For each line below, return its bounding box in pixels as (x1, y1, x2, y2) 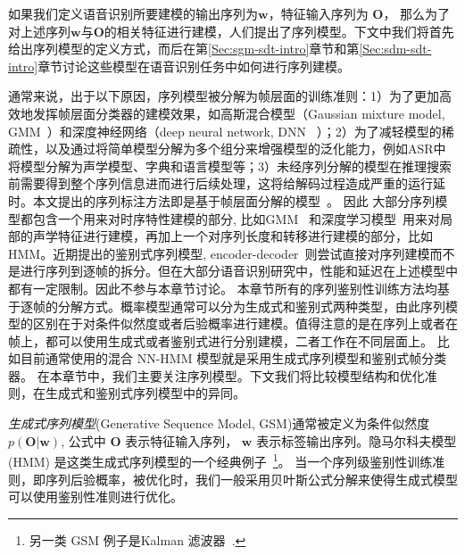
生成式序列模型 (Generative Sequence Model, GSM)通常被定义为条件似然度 (8, 414, 430, 433)
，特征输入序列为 (268, 4, 369, 22)
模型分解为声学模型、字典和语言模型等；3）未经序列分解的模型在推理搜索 (20, 156, 452, 175)
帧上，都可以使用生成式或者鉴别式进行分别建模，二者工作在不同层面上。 (8, 331, 433, 350)
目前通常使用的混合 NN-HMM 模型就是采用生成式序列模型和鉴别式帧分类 (20, 349, 447, 368)
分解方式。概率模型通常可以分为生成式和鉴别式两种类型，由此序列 (57, 296, 445, 315)
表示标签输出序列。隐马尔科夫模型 (256, 431, 457, 450)
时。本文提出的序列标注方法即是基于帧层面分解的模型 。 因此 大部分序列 (8, 191, 436, 210)
